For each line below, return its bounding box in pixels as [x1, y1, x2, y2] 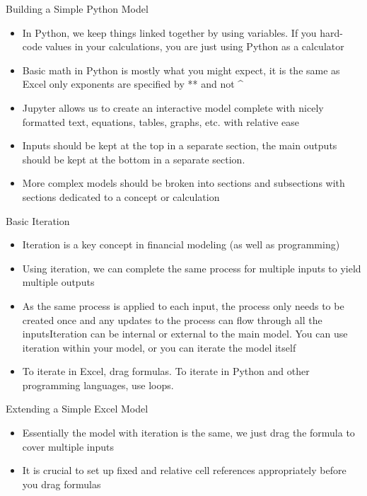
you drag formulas [22, 476, 101, 491]
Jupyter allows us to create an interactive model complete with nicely [22, 100, 324, 115]
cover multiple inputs [22, 439, 115, 454]
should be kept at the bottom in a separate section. [22, 151, 245, 166]
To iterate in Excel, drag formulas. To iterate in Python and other [22, 364, 310, 379]
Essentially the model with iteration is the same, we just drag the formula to [22, 425, 355, 440]
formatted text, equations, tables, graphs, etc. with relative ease [22, 114, 300, 129]
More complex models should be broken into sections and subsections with [22, 175, 345, 190]
